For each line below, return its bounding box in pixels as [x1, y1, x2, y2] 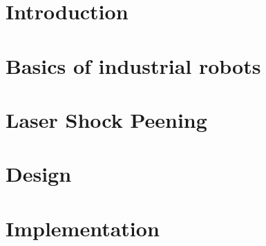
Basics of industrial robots [6, 51, 261, 79]
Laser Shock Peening [6, 105, 207, 133]
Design [6, 160, 72, 188]
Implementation [6, 214, 160, 242]
